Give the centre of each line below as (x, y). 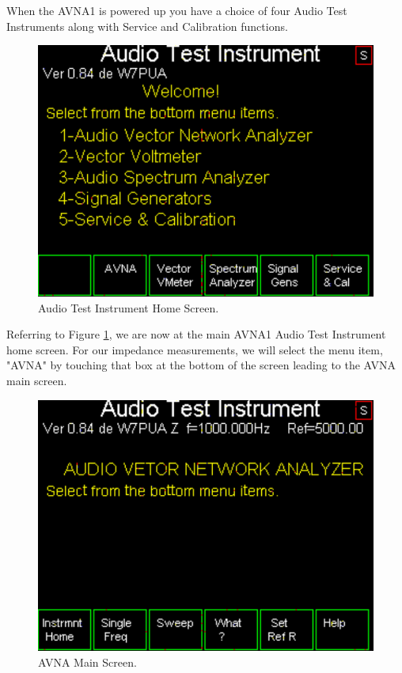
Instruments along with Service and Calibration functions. (147, 26)
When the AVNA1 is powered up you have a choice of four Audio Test (177, 10)
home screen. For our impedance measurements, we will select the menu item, (195, 349)
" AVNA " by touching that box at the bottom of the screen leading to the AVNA (201, 365)
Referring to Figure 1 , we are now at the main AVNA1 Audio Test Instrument (196, 334)
